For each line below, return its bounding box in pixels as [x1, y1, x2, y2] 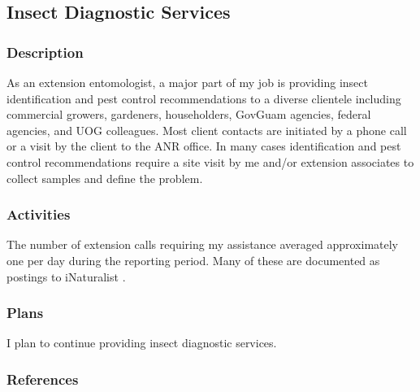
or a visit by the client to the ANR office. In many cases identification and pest [6, 137, 401, 155]
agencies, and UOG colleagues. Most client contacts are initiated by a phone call [6, 121, 407, 138]
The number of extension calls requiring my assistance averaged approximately [6, 236, 399, 253]
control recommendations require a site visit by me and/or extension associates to [6, 153, 414, 170]
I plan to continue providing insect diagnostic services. [6, 334, 277, 351]
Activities [6, 204, 71, 224]
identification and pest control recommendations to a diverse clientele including [6, 89, 401, 107]
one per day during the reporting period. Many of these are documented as [6, 251, 380, 268]
